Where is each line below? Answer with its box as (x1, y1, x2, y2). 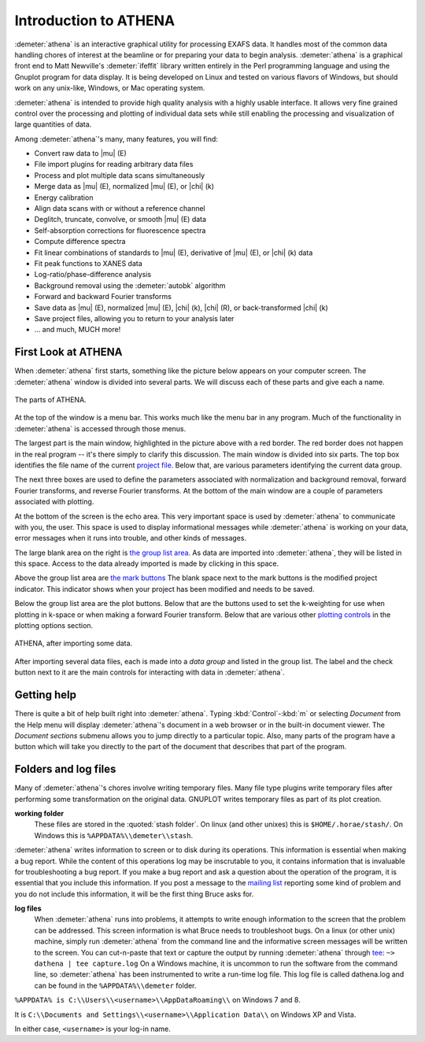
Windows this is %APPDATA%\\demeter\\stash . (34, 830, 194, 840)
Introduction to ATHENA (14, 12, 176, 29)
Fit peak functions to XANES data (34, 258, 143, 268)
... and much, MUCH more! (34, 325, 121, 334)
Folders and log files (14, 763, 116, 776)
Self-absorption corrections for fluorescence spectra (34, 225, 206, 235)
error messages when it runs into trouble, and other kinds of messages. (14, 534, 247, 543)
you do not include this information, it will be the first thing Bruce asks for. (14, 889, 254, 899)
